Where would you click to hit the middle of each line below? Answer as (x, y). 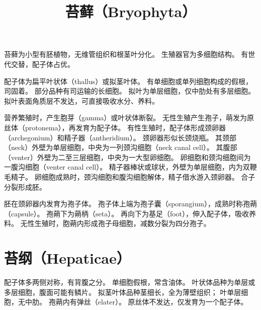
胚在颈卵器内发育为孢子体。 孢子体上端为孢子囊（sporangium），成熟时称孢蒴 (130, 204)
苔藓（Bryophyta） (131, 11)
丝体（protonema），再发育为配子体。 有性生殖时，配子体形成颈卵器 (115, 127)
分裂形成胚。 (25, 186)
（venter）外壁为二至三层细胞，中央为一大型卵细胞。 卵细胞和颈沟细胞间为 (127, 157)
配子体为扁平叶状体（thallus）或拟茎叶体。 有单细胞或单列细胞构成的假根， (128, 81)
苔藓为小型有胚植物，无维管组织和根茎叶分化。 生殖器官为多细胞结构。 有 (126, 54)
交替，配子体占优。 (42, 64)
